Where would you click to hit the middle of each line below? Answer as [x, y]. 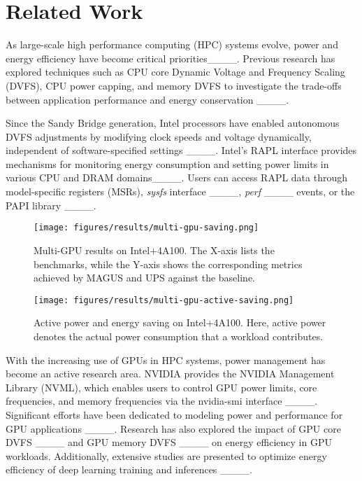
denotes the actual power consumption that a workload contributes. [179, 336]
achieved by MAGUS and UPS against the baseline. [145, 278]
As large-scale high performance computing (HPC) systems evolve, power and [172, 44]
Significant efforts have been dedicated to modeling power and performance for [174, 414]
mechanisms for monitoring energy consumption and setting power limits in [167, 163]
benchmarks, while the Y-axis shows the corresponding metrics [168, 264]
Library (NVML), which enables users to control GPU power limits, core [161, 387]
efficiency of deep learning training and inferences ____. [129, 469]
